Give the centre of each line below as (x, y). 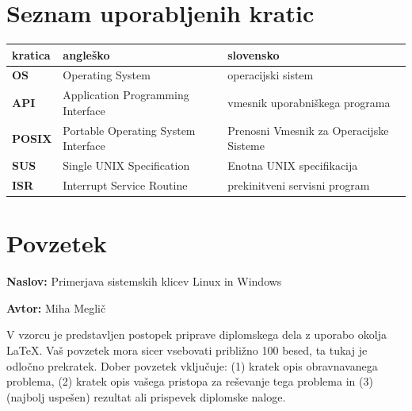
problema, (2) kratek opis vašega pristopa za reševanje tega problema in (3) (190, 381)
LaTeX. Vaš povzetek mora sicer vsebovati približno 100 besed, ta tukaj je (187, 350)
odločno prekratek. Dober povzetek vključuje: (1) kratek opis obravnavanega (192, 365)
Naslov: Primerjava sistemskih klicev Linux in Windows (144, 281)
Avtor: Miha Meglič (56, 307)
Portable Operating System (129, 130)
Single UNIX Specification (126, 165)
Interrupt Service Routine (125, 185)
